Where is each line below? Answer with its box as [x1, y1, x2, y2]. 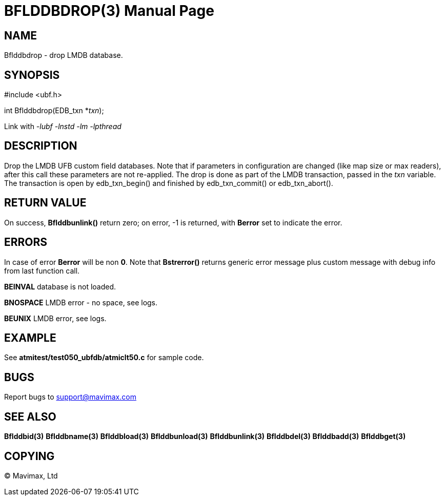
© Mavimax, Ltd [4, 471, 58, 480]
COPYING [4, 449, 55, 463]
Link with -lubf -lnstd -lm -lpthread [4, 122, 122, 131]
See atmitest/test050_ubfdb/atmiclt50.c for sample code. [4, 353, 204, 362]
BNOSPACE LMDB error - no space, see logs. [4, 298, 158, 307]
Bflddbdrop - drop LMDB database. [4, 51, 123, 60]
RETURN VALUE [4, 196, 87, 210]
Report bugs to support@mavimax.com [4, 392, 136, 402]
